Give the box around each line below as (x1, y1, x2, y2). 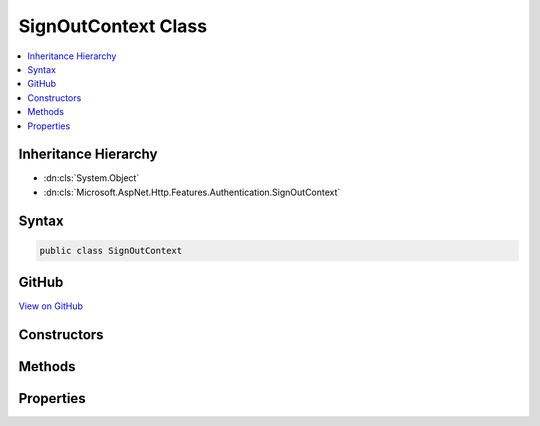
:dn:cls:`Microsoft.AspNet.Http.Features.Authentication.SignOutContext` (43, 186, 341, 198)
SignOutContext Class (18, 15, 208, 37)
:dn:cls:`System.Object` (43, 172, 140, 184)
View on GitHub (18, 300, 84, 312)
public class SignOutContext (39, 245, 183, 256)
